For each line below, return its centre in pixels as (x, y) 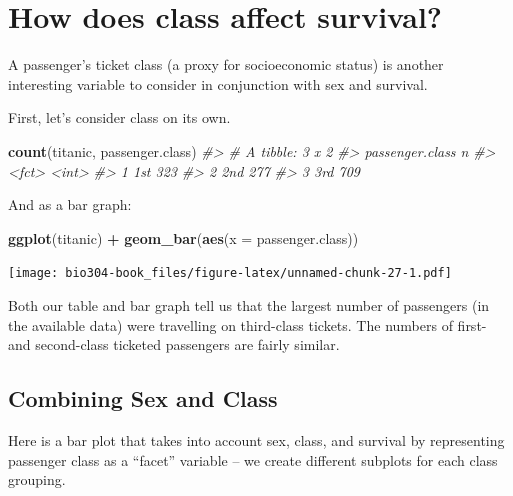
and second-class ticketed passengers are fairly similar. (174, 344)
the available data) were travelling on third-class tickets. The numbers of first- (247, 324)
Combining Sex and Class (143, 398)
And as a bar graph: (70, 204)
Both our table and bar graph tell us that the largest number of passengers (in (249, 304)
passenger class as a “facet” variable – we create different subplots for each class (253, 459)
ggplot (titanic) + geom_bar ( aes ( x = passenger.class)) (183, 237)
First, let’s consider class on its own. (119, 117)
